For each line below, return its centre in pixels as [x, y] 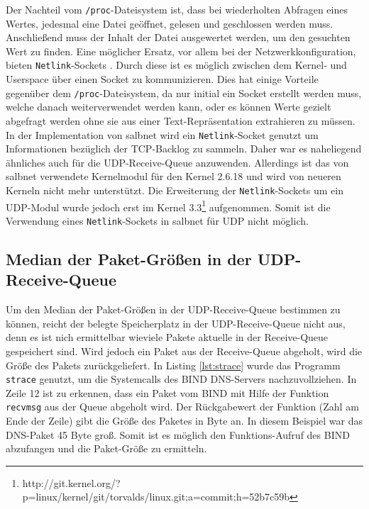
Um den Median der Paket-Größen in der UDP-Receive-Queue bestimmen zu [173, 309]
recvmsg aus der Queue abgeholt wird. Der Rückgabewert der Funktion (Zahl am [182, 407]
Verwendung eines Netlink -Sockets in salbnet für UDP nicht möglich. [157, 220]
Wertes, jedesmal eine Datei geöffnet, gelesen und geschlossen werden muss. [170, 23]
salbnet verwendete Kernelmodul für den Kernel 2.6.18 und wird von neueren [174, 176]
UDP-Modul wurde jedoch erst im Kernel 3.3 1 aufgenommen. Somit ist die [168, 206]
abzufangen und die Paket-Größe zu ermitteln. [106, 448]
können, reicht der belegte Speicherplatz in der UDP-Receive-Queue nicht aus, [176, 323]
